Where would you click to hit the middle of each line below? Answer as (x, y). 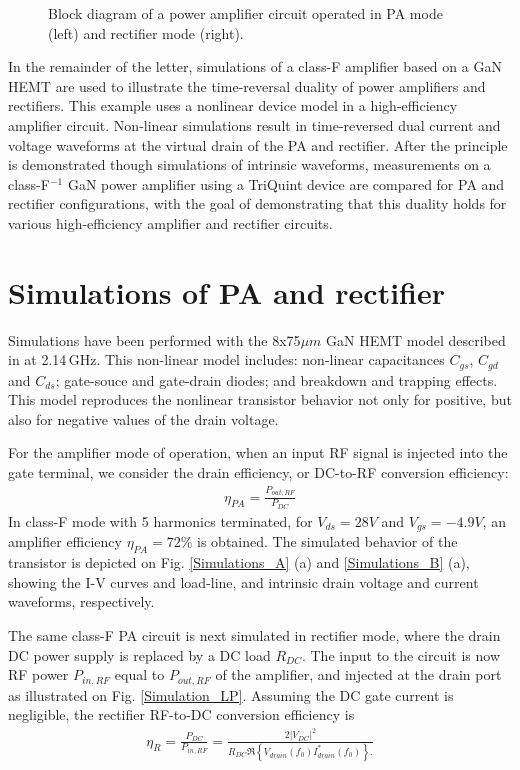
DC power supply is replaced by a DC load (139, 654)
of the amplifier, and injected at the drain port (358, 674)
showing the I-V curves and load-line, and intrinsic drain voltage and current (243, 581)
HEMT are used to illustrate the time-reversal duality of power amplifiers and (247, 85)
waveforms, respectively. (81, 601)
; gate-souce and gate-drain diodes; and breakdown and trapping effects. (276, 379)
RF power (38, 674)
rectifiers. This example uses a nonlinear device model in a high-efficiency (233, 105)
